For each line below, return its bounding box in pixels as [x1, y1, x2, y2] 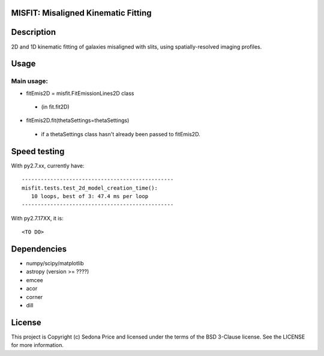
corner [26, 293, 43, 300]
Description [11, 27, 56, 37]
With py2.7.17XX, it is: [11, 214, 64, 222]
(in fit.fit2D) [41, 103, 70, 110]
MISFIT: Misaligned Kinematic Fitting [11, 8, 152, 18]
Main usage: [11, 77, 48, 85]
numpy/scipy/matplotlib [26, 260, 84, 267]
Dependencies [11, 244, 67, 254]
